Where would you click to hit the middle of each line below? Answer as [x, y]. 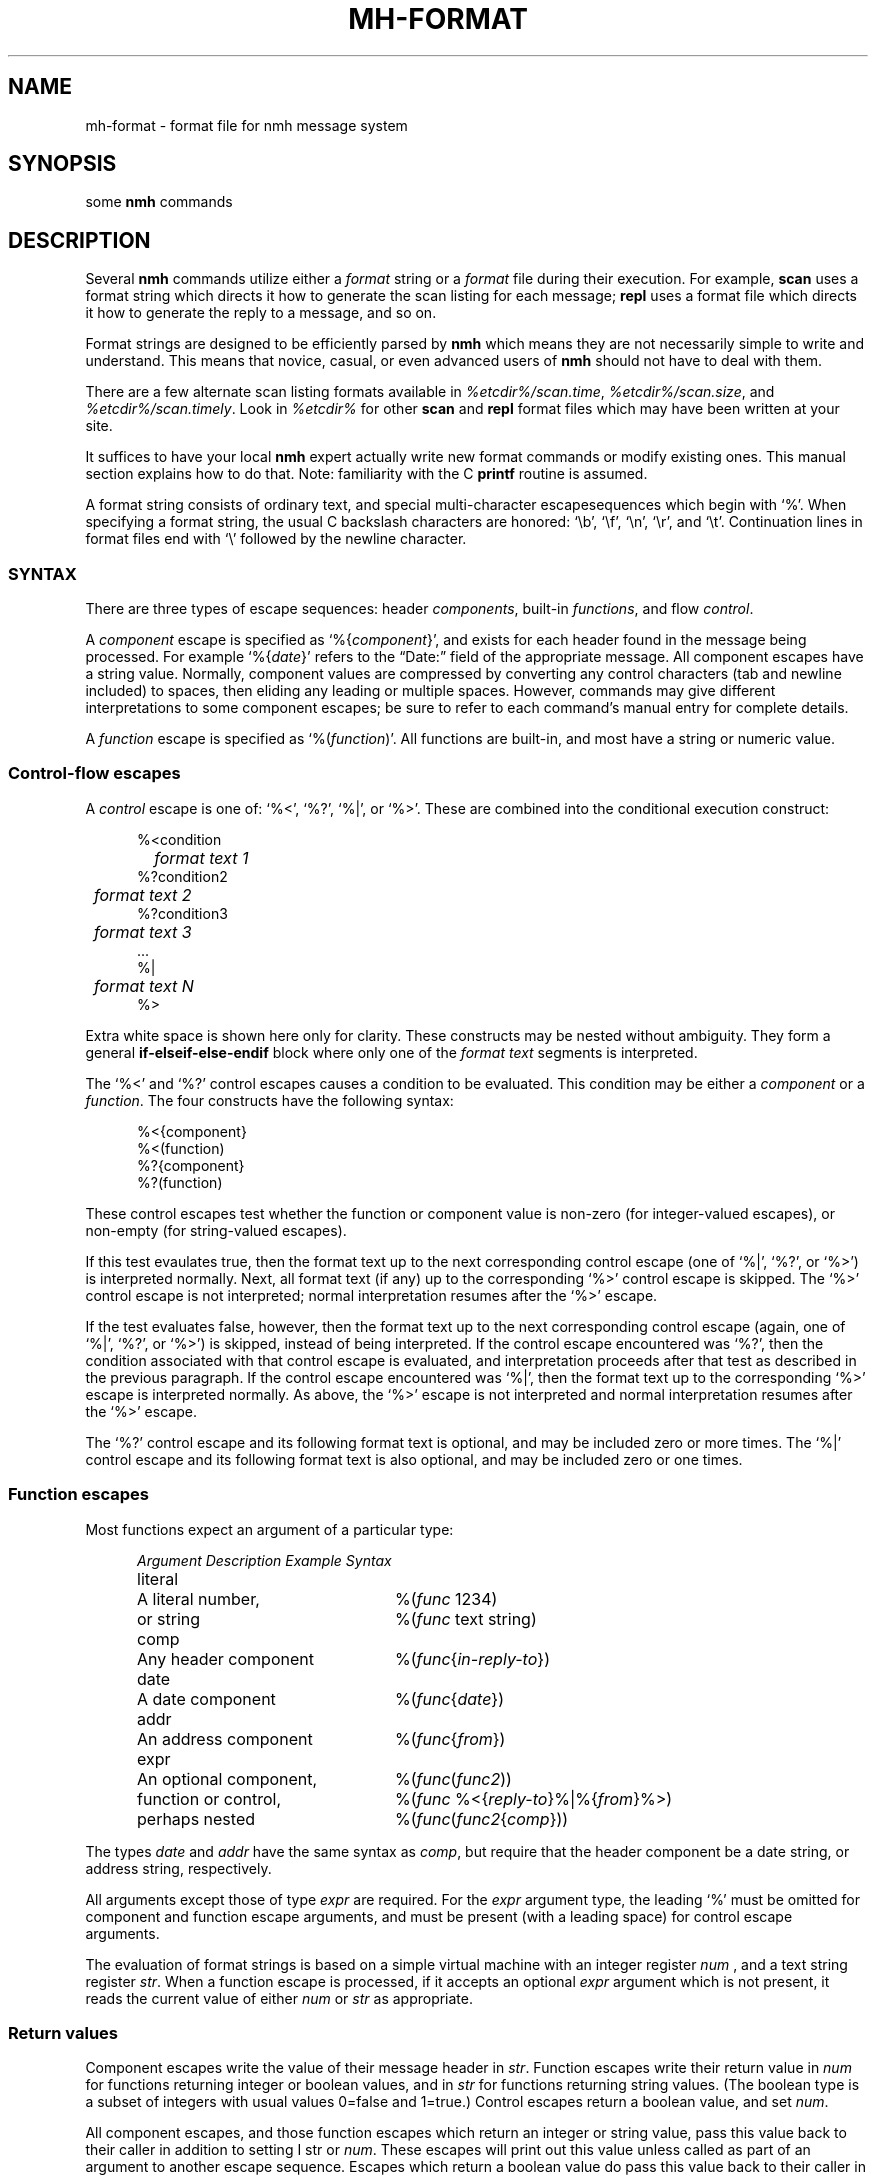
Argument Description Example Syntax [264, 1560]
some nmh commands [159, 202]
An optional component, [227, 1778]
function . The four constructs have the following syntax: [269, 1100]
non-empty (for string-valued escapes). [216, 1230]
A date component [206, 1698]
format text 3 [143, 931]
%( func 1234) [446, 1598]
